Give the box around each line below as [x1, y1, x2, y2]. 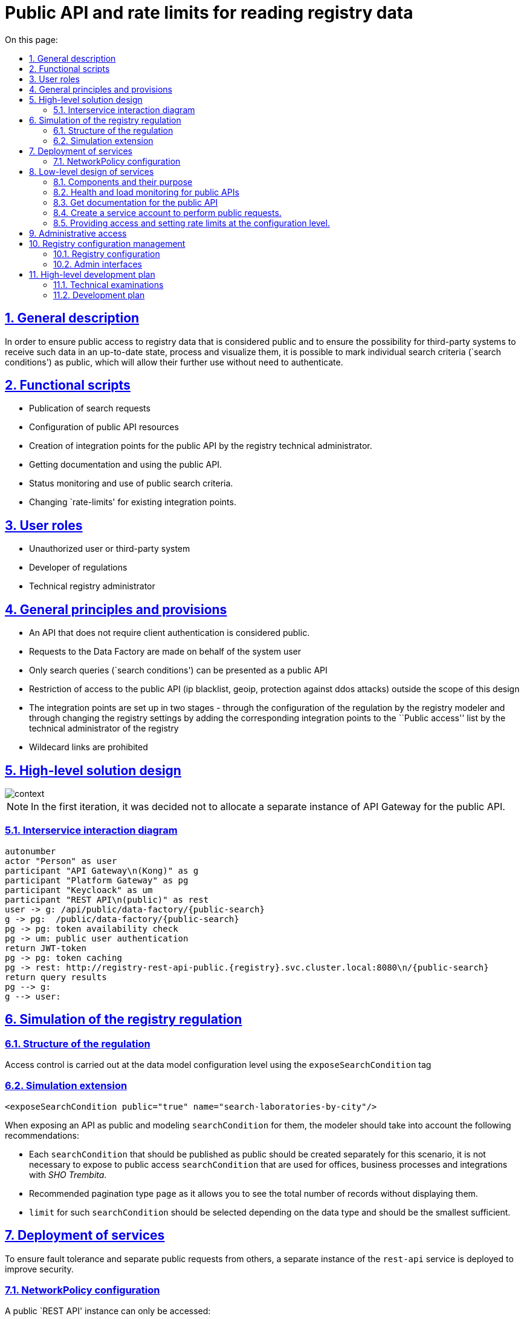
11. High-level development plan [29, 269, 155, 280]
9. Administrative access [29, 227, 127, 238]
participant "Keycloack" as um [5, 885, 153, 895]
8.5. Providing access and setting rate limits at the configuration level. [53, 217, 330, 228]
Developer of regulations [29, 562, 128, 573]
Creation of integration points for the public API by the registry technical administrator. [29, 440, 372, 451]
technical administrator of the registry [29, 723, 179, 734]
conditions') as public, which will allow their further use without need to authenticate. [5, 356, 343, 367]
